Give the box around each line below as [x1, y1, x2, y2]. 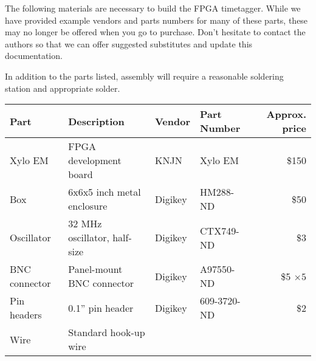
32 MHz [68, 216, 102, 231]
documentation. [5, 49, 63, 62]
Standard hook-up [68, 325, 145, 340]
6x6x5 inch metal [68, 185, 141, 199]
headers [10, 308, 42, 322]
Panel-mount [68, 262, 123, 277]
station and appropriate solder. [5, 81, 120, 94]
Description [68, 114, 125, 128]
